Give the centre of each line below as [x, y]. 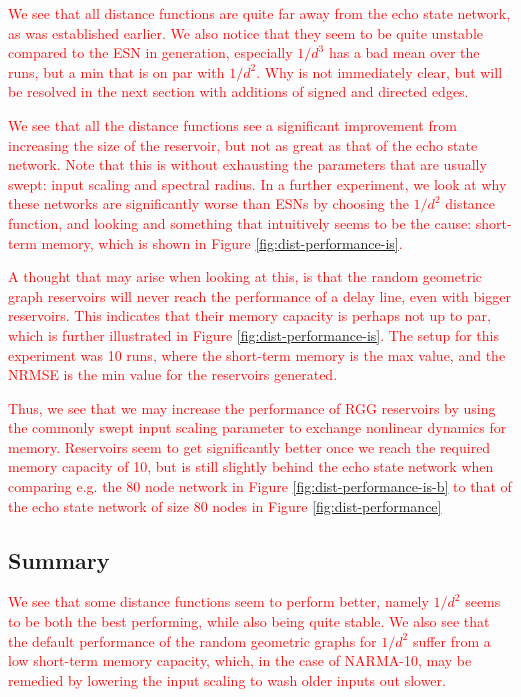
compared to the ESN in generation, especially [150, 52]
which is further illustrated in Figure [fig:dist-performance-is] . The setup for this [254, 334]
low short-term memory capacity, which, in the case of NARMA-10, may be [240, 660]
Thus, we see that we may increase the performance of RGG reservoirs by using [252, 407]
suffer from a [451, 640]
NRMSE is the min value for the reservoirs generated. [173, 374]
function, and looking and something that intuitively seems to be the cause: [240, 222]
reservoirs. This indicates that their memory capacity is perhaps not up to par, [249, 315]
